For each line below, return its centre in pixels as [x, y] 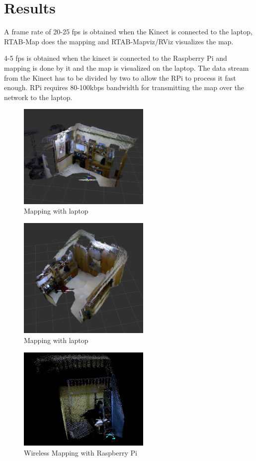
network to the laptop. [38, 97]
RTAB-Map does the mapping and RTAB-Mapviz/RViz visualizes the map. [119, 41]
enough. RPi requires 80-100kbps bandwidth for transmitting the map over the [124, 87]
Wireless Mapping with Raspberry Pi [81, 452]
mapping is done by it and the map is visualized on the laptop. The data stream [127, 67]
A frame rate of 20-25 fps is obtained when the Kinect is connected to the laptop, [128, 32]
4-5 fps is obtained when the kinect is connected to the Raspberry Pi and [116, 58]
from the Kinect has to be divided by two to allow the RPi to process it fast [120, 77]
